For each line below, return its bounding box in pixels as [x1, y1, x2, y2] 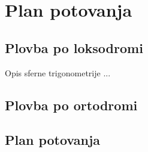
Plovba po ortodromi [5, 95, 138, 114]
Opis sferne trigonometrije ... [5, 66, 111, 79]
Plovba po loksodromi [5, 38, 143, 57]
